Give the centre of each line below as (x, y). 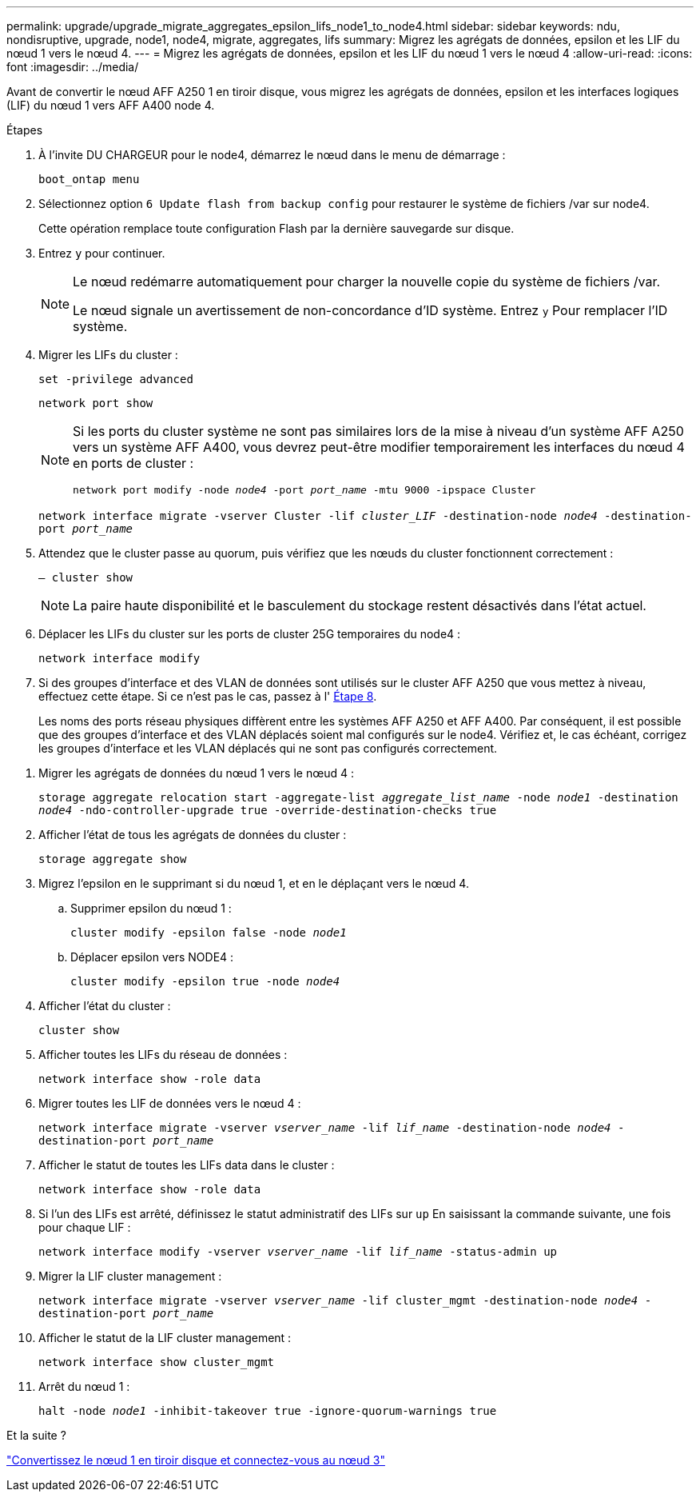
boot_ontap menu (89, 179)
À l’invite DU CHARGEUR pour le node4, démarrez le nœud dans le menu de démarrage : (272, 155)
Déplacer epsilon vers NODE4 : (152, 957)
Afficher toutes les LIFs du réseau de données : (163, 1055)
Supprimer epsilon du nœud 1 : (151, 908)
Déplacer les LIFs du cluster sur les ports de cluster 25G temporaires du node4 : (250, 634)
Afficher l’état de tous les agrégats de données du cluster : (193, 835)
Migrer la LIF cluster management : (130, 1276)
